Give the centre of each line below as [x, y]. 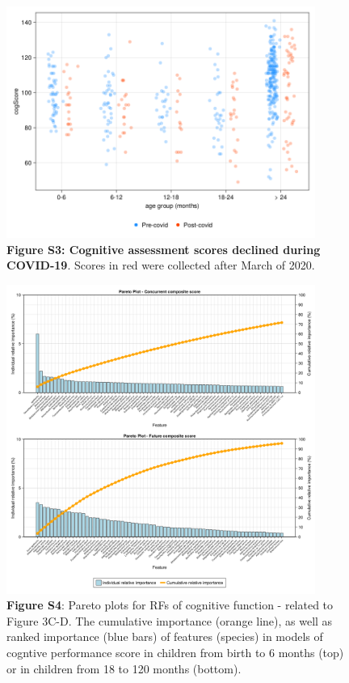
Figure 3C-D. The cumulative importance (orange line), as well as [170, 620]
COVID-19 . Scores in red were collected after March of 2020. [161, 265]
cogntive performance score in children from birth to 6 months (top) [175, 652]
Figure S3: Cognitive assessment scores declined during [164, 249]
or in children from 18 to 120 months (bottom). [124, 668]
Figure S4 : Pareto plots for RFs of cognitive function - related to [170, 605]
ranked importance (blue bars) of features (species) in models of [165, 636]
